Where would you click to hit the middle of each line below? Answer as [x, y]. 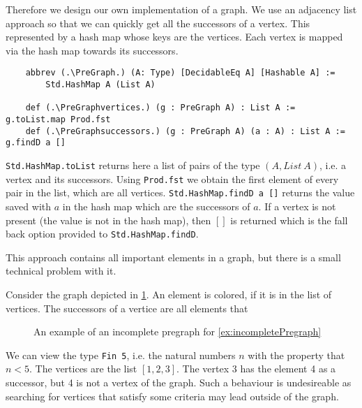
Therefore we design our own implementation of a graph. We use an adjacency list [181, 9]
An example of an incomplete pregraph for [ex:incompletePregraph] [178, 331]
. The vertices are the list [83, 369]
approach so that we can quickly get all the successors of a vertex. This [158, 23]
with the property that [296, 355]
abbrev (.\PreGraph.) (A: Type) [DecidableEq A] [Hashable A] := [180, 73]
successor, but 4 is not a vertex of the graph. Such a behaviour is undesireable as [179, 382]
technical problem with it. [61, 271]
